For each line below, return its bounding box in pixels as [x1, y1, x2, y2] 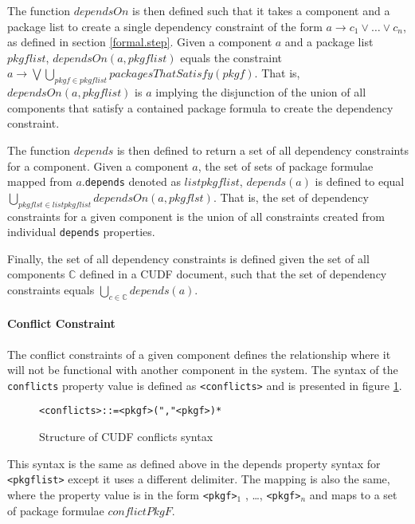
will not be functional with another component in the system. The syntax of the [7, 361, 398, 378]
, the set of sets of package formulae [198, 157, 374, 174]
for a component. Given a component [7, 157, 189, 174]
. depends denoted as [81, 173, 181, 190]
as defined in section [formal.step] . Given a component [7, 33, 272, 50]
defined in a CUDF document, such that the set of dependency [80, 266, 387, 282]
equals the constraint [180, 49, 282, 65]
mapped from [7, 173, 72, 190]
